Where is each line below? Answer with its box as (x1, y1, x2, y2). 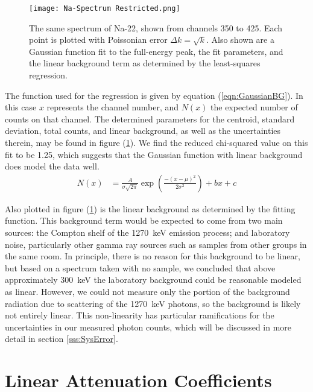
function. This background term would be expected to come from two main (5, 214, 283, 227)
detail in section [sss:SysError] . (5, 332, 118, 345)
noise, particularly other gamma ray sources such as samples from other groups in (5, 238, 307, 250)
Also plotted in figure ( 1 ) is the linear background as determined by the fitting (5, 202, 296, 215)
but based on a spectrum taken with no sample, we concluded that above (5, 261, 276, 274)
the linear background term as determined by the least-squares (29, 57, 261, 69)
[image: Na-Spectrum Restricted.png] (29, 4, 180, 13)
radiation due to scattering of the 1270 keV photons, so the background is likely (5, 297, 301, 309)
